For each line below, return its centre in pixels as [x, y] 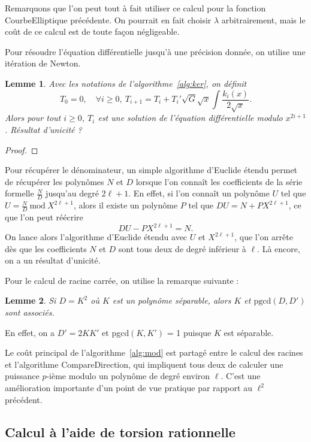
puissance [22, 376]
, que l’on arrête [264, 237]
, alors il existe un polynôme [126, 205]
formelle [19, 193]
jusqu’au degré [72, 193]
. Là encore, [279, 248]
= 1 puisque [189, 332]
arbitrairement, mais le [263, 19]
